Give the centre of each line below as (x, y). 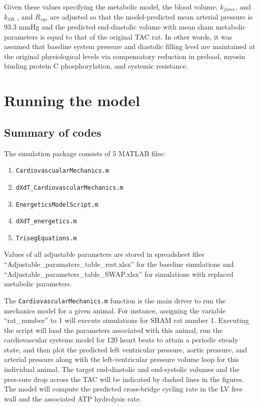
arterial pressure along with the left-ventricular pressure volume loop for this (121, 359)
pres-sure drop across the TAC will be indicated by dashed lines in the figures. (124, 379)
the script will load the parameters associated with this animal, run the (113, 330)
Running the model (72, 100)
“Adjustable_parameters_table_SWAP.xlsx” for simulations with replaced (119, 274)
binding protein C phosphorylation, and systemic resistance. (96, 66)
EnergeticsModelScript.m (57, 205)
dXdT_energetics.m (46, 222)
